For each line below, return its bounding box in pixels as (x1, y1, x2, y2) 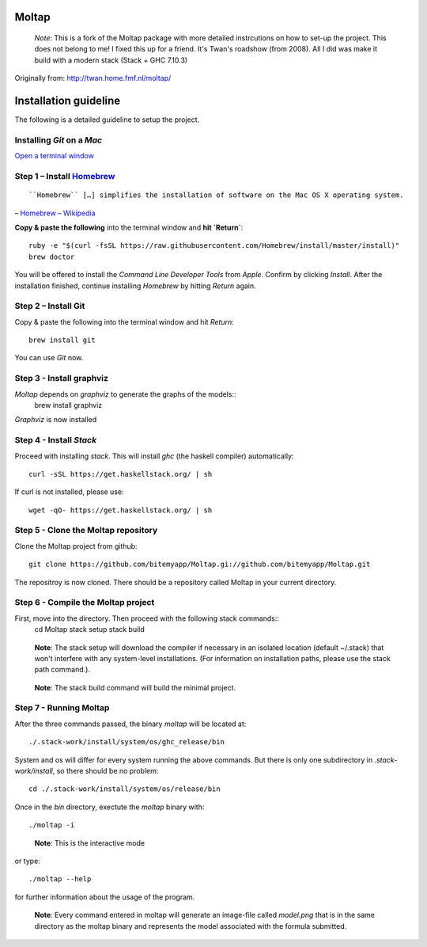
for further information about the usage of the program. (14, 892, 195, 902)
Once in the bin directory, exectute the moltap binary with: (14, 802, 205, 812)
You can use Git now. (14, 353, 84, 363)
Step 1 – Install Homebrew (14, 171, 115, 181)
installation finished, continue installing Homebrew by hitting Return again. (14, 281, 256, 291)
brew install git (28, 336, 96, 344)
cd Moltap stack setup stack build (34, 625, 145, 634)
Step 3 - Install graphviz (14, 373, 108, 384)
